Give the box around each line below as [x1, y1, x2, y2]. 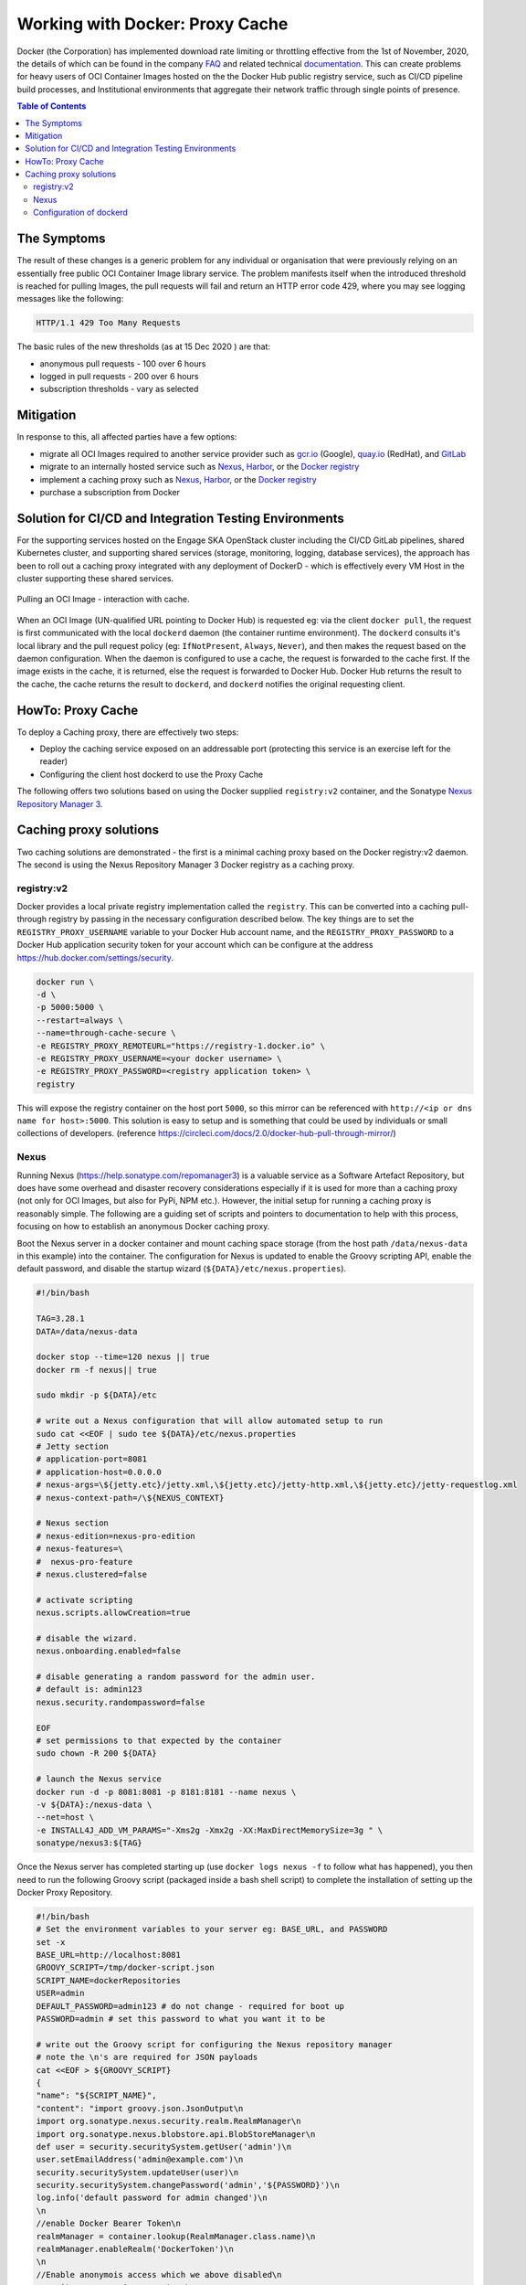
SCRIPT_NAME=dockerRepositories [36, 1975, 182, 1985]
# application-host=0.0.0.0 [36, 1467, 162, 1477]
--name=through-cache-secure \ [36, 1028, 177, 1038]
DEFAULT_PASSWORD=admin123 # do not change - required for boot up [36, 2001, 345, 2011]
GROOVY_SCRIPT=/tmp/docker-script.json [36, 1962, 215, 1973]
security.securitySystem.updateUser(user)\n [36, 2167, 239, 2177]
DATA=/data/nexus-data [36, 1326, 138, 1336]
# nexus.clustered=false [36, 1568, 148, 1579]
